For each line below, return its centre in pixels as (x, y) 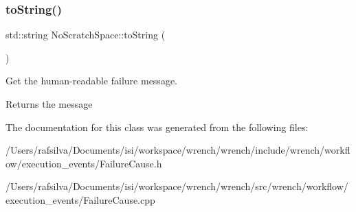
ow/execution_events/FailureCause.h (84, 163)
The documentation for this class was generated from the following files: (157, 127)
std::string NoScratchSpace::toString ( (86, 35)
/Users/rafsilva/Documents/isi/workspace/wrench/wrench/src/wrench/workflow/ (177, 186)
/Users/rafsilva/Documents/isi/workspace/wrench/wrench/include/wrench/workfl (178, 150)
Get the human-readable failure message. (91, 81)
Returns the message (49, 104)
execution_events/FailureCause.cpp (80, 199)
